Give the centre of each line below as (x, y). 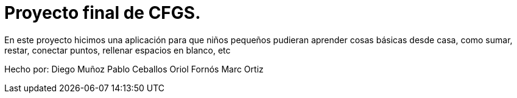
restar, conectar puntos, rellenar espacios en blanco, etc (118, 50)
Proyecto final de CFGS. (103, 13)
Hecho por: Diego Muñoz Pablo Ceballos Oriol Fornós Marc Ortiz (134, 69)
